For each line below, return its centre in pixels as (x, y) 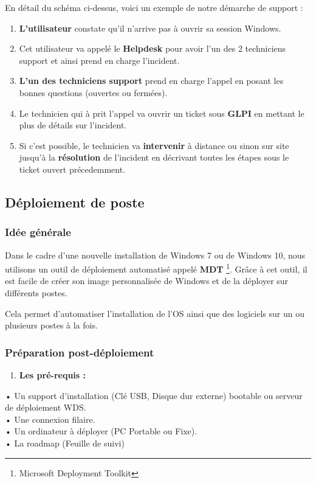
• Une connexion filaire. (50, 419)
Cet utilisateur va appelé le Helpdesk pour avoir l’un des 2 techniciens (153, 48)
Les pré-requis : (53, 374)
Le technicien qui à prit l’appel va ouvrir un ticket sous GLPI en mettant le (162, 113)
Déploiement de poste (75, 202)
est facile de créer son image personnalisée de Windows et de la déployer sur (147, 281)
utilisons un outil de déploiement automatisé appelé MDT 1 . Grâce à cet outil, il (156, 268)
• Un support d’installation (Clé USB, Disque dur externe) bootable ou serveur (154, 395)
